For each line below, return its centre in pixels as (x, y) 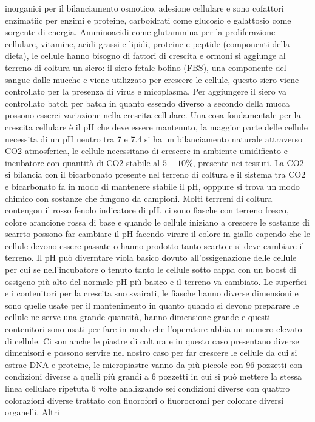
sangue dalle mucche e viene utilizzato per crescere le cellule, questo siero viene (152, 79)
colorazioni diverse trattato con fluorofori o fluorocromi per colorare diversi (144, 400)
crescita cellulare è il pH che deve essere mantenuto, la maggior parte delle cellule (156, 126)
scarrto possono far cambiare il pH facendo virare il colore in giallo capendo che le (157, 234)
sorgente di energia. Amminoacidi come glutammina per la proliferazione (140, 32)
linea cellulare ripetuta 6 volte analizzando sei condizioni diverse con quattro (147, 388)
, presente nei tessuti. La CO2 (248, 162)
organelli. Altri (32, 412)
